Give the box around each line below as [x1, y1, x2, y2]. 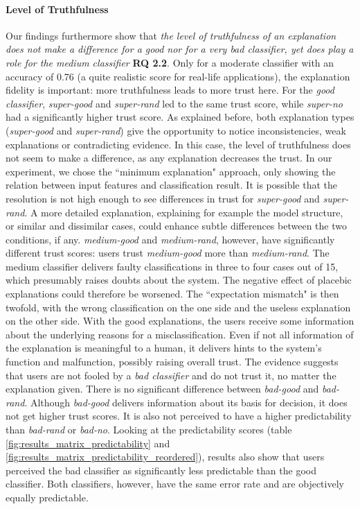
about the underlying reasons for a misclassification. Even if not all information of [6, 327, 354, 341]
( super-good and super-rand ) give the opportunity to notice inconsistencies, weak [6, 123, 346, 137]
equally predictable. [6, 490, 89, 504]
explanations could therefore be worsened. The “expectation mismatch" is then [6, 286, 339, 301]
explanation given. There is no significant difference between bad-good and [6, 381, 319, 396]
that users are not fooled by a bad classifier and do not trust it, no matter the [6, 368, 336, 382]
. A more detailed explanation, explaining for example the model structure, [24, 205, 343, 219]
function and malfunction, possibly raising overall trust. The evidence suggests [6, 354, 339, 369]
